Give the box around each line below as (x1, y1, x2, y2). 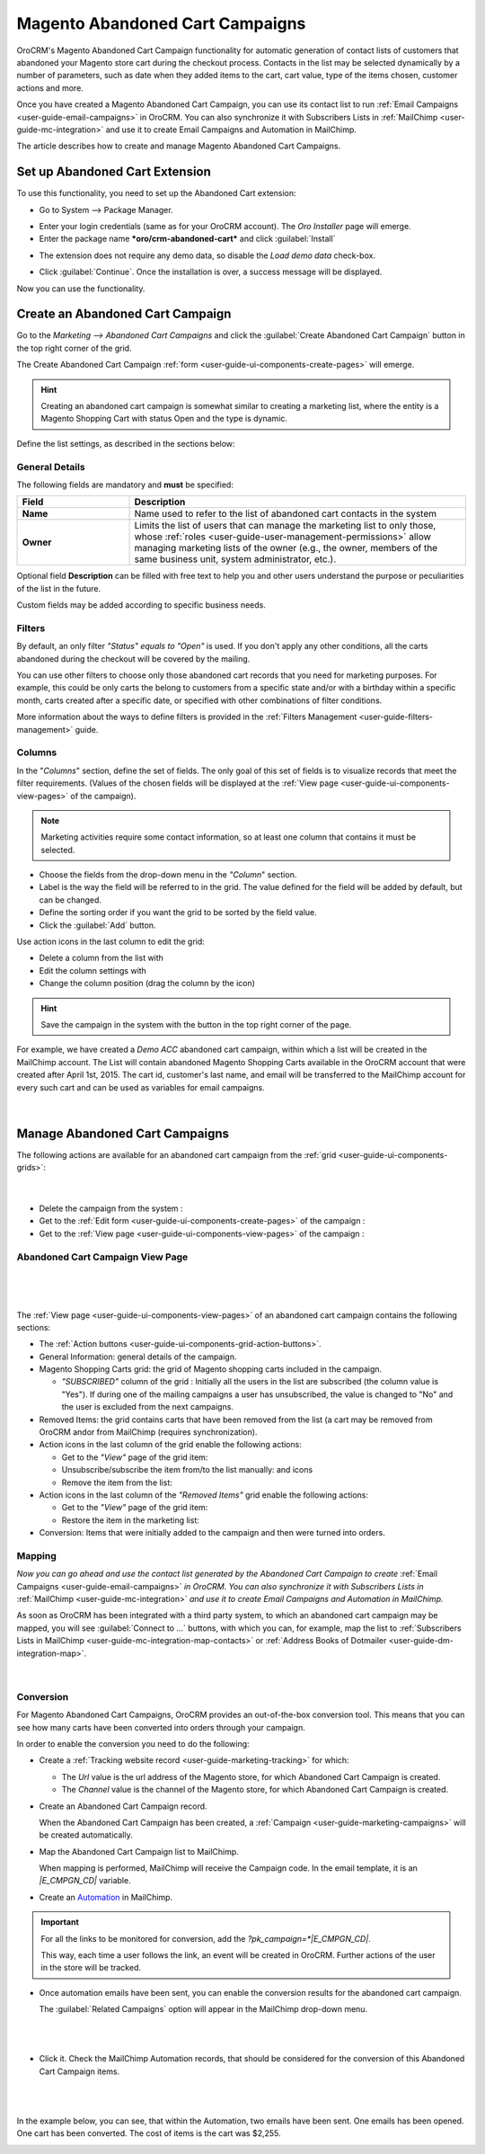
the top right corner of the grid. (16, 343, 132, 353)
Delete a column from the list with (39, 953, 163, 964)
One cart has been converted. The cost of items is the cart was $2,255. (16, 2128, 282, 2139)
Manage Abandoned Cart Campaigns (16, 1126, 229, 1141)
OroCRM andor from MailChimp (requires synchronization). (39, 1427, 258, 1437)
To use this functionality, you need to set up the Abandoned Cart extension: (16, 188, 296, 199)
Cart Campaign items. (39, 2066, 120, 2077)
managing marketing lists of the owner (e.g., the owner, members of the (134, 542, 438, 555)
